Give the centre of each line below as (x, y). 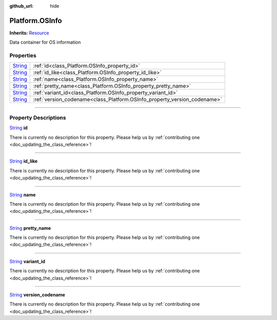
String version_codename (37, 295)
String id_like (24, 161)
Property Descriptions (38, 117)
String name (23, 194)
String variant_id (27, 261)
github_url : (21, 6)
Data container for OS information (45, 42)
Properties (23, 55)
